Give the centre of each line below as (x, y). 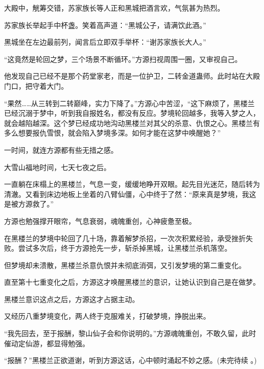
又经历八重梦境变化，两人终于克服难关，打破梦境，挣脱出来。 (107, 316)
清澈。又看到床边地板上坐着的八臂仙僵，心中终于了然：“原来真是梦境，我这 (130, 194)
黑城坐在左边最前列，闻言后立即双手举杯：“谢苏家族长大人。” (105, 42)
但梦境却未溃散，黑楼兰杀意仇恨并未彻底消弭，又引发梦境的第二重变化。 (125, 265)
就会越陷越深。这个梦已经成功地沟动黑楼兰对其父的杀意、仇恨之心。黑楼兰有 (132, 123)
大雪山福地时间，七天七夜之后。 (57, 167)
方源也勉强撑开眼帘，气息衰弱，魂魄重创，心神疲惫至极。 (100, 221)
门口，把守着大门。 (36, 86)
